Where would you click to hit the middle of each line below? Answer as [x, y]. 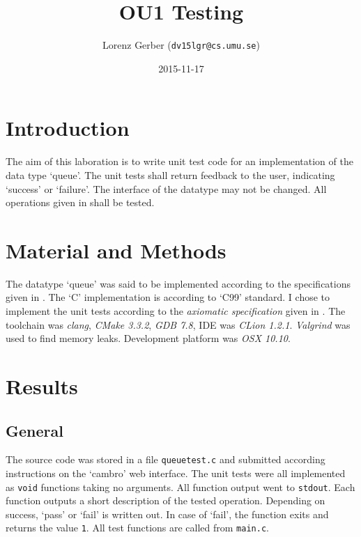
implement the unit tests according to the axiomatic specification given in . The [176, 311]
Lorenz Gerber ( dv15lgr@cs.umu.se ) [181, 45]
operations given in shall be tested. [80, 202]
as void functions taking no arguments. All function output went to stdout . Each [180, 487]
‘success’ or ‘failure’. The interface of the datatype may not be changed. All [166, 188]
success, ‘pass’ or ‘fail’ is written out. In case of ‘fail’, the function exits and [167, 514]
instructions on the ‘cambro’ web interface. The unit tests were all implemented [176, 473]
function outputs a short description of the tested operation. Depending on [166, 500]
